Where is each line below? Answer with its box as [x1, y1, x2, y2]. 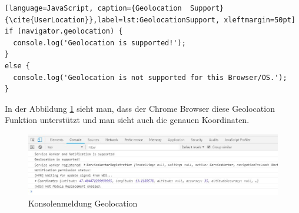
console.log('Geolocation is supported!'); [13, 38, 186, 47]
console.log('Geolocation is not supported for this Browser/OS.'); [13, 73, 287, 82]
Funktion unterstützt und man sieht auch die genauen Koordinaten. [5, 114, 250, 126]
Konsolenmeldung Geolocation [28, 197, 138, 209]
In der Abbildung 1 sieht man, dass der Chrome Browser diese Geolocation [5, 102, 275, 114]
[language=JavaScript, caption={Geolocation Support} [5, 4, 224, 12]
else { [5, 61, 30, 70]
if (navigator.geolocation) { [5, 27, 123, 36]
